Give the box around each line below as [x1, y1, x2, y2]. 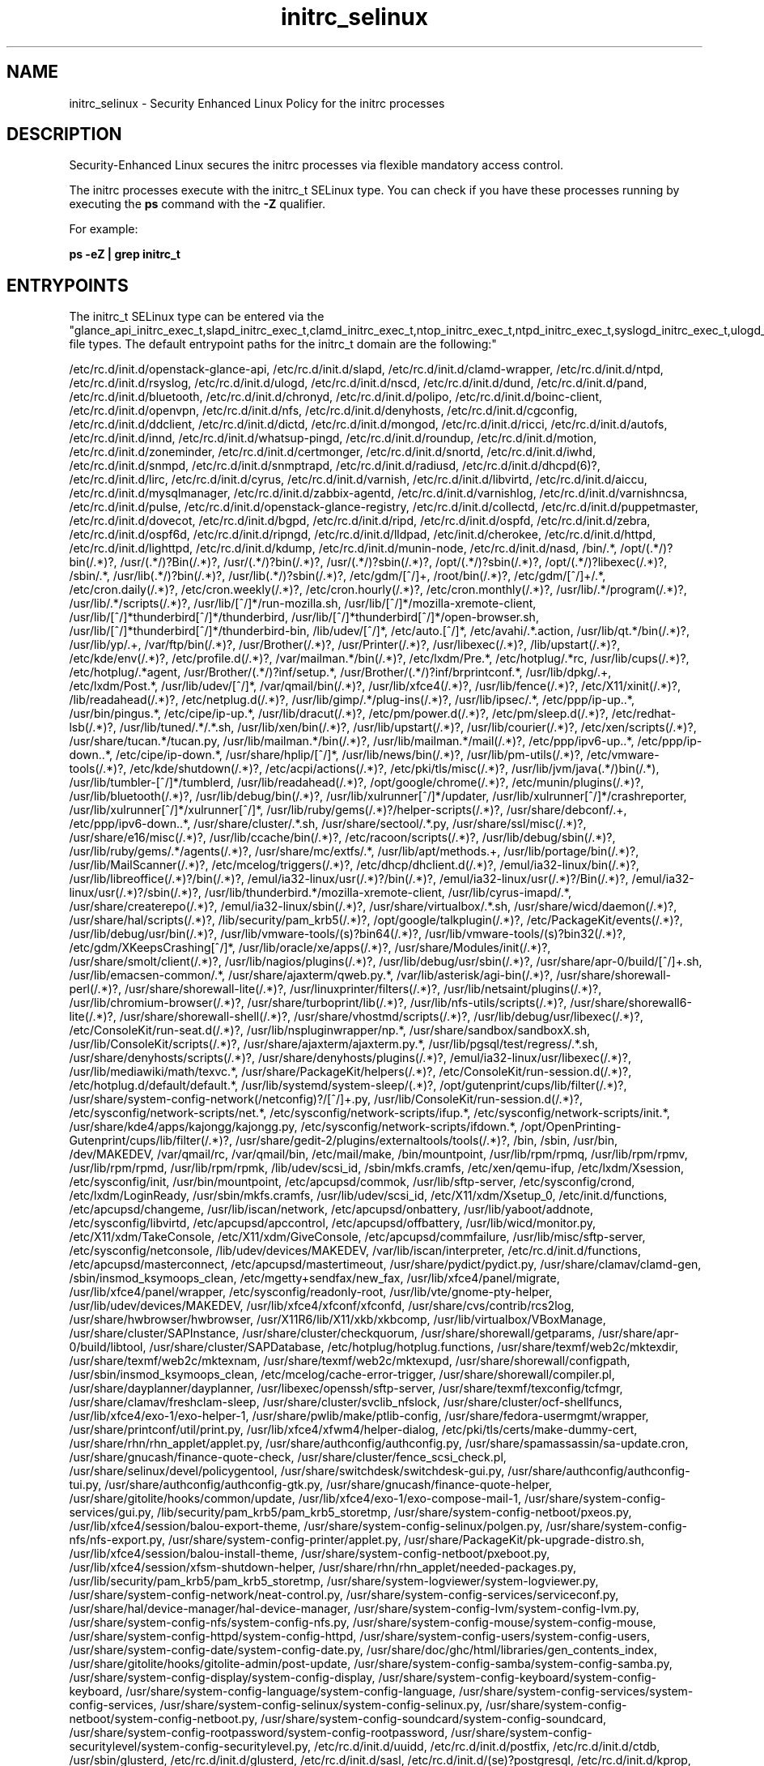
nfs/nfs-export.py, [69, 1533, 166, 1547]
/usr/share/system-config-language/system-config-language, [125, 1684, 456, 1699]
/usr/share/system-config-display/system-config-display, [69, 1670, 376, 1685]
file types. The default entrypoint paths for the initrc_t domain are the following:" [69, 337, 497, 352]
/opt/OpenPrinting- [520, 1120, 622, 1134]
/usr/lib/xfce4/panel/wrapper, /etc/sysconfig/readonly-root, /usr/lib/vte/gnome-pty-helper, [69, 1285, 553, 1299]
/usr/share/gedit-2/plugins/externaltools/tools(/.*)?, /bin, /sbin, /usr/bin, [235, 1133, 618, 1148]
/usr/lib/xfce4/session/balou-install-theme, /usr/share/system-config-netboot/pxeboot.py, [69, 1546, 550, 1561]
